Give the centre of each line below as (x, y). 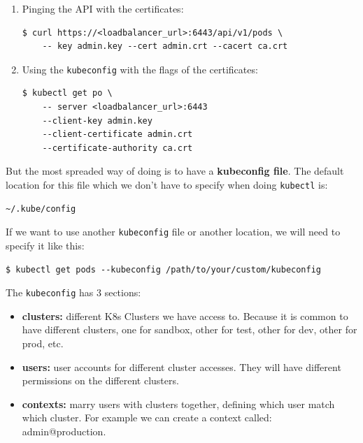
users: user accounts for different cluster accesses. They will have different (181, 366)
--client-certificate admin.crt (118, 135)
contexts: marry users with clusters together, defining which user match (178, 404)
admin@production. (64, 431)
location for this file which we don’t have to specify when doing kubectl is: (167, 184)
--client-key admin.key (97, 121)
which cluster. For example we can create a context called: (147, 417)
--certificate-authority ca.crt (118, 148)
